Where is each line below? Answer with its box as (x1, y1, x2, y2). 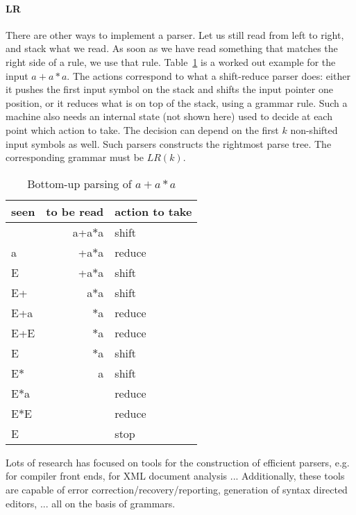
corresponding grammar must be (6, 150, 144, 164)
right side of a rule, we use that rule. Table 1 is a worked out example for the (6, 54, 336, 69)
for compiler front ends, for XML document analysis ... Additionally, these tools (6, 468, 345, 483)
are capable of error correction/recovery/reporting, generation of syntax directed (6, 482, 348, 496)
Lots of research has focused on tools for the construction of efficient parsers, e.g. (6, 455, 350, 469)
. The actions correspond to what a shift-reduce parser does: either (67, 68, 350, 83)
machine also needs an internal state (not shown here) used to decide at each (6, 109, 332, 124)
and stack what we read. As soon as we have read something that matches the (6, 41, 338, 56)
